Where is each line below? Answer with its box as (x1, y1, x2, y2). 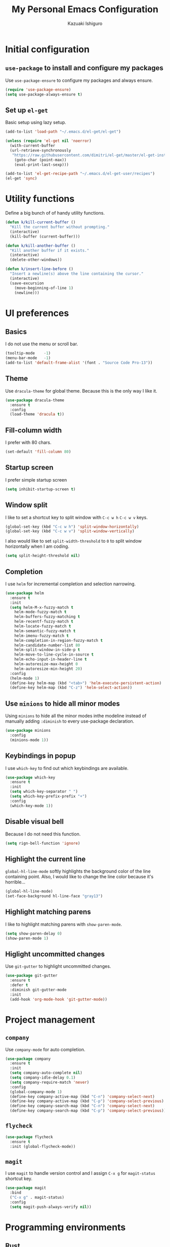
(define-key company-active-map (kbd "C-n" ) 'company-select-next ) (10, 1094, 155, 1099)
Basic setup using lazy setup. (5, 120, 67, 126)
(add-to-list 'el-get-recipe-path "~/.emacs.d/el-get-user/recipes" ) (5, 171, 155, 176)
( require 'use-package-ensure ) (5, 87, 71, 92)
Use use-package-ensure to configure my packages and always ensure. (5, 77, 153, 83)
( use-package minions (5, 728, 51, 733)
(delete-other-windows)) (10, 257, 62, 262)
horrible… (5, 879, 26, 885)
